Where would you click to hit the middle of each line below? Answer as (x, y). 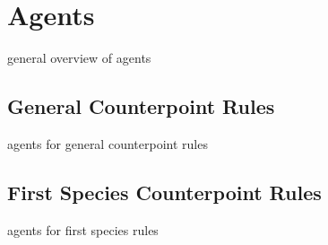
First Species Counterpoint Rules (164, 192)
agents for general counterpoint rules (108, 143)
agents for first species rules (83, 229)
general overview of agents (79, 58)
